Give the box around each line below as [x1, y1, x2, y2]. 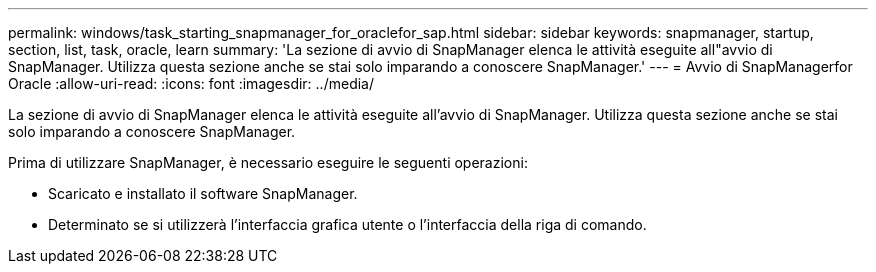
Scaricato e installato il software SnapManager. [48, 185, 358, 202]
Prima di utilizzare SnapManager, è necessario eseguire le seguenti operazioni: [8, 154, 528, 171]
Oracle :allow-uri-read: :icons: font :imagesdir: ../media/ [8, 75, 374, 92]
